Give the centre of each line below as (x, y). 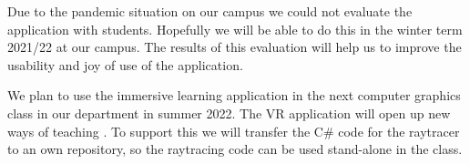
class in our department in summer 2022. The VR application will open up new (229, 113)
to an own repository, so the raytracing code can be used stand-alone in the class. (235, 149)
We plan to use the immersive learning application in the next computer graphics (234, 95)
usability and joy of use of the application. (125, 64)
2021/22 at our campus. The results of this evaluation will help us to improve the (235, 47)
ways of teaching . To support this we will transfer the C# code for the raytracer (234, 131)
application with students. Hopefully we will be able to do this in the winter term (235, 29)
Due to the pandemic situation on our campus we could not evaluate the (210, 11)
